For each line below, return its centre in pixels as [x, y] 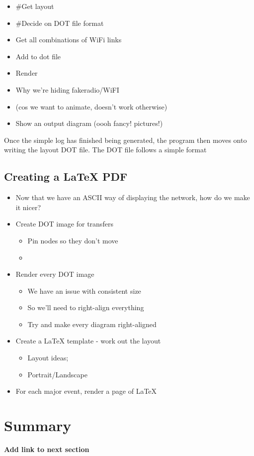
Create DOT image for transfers [64, 224]
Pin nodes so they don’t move [73, 240]
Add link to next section [47, 449]
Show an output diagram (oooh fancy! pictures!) [89, 123]
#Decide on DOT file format [60, 23]
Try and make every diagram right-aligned [92, 324]
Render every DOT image [55, 274]
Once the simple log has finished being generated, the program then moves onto [126, 140]
